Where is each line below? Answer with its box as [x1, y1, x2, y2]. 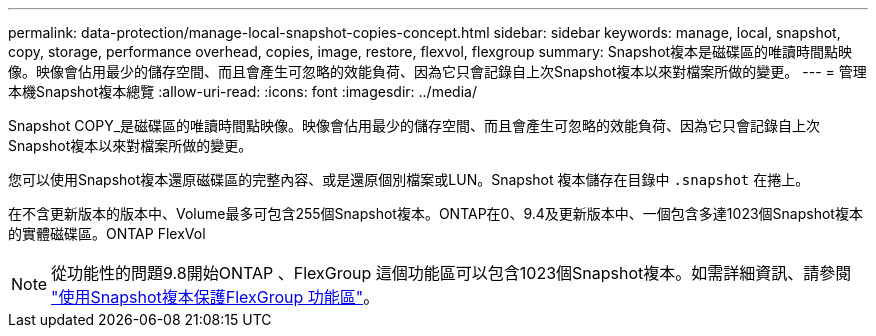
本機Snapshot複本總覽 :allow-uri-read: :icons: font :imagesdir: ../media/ [8, 83, 477, 100]
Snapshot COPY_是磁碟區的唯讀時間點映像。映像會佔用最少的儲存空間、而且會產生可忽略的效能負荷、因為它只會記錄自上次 [8, 117, 821, 134]
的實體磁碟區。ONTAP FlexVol [8, 225, 206, 242]
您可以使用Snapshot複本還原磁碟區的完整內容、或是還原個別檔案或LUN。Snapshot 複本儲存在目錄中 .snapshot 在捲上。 [8, 171, 810, 188]
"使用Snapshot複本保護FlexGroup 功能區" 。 [51, 287, 380, 307]
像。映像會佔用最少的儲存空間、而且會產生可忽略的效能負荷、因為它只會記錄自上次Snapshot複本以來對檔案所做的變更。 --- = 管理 [8, 63, 867, 80]
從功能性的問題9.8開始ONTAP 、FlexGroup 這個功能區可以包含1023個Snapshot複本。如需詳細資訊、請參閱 [51, 263, 852, 283]
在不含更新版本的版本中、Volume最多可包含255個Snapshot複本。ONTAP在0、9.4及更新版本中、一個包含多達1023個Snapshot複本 [8, 205, 863, 222]
